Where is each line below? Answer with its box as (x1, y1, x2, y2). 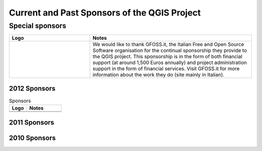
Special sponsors (9, 21, 66, 30)
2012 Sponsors (9, 84, 56, 92)
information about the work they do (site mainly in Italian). (92, 71, 225, 78)
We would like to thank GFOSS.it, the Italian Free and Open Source (92, 41, 245, 48)
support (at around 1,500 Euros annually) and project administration (92, 59, 247, 66)
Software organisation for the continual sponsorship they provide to (92, 47, 247, 54)
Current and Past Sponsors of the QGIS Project (9, 7, 201, 18)
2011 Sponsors (9, 118, 54, 126)
